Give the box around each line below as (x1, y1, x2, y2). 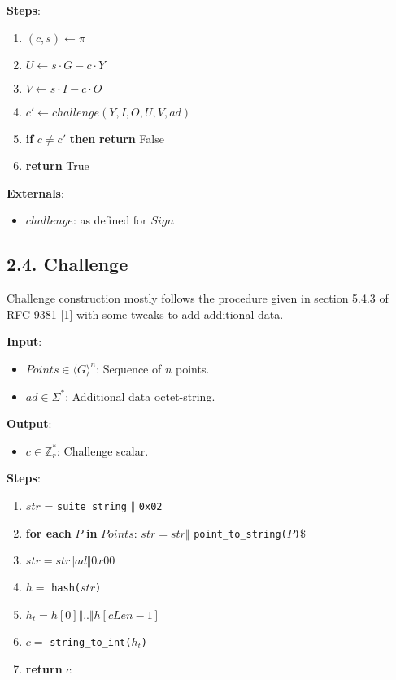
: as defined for (72, 211, 147, 229)
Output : (7, 415, 52, 432)
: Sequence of (96, 360, 162, 377)
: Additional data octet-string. (65, 387, 215, 404)
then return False (69, 129, 164, 146)
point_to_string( (194, 528, 287, 540)
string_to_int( (50, 636, 132, 648)
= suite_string (44, 496, 127, 513)
